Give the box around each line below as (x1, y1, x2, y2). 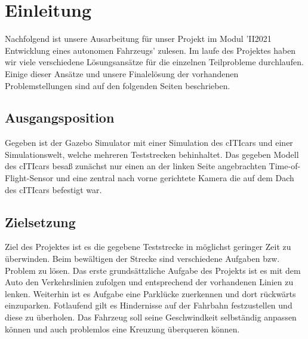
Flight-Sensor (5, 172, 54, 184)
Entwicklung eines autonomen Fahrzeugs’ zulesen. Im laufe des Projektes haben (5, 44, 296, 56)
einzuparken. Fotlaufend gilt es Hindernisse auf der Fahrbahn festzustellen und (5, 299, 292, 311)
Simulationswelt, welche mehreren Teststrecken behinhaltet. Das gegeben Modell (5, 148, 299, 160)
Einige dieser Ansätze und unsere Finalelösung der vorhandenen (5, 67, 239, 80)
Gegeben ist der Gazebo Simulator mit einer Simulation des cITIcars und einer (5, 136, 293, 149)
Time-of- (269, 160, 301, 172)
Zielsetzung (5, 212, 76, 231)
